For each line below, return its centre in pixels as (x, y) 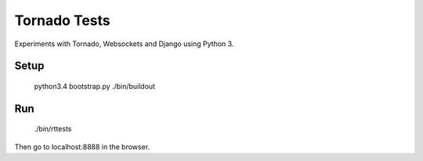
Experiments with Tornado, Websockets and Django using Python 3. (124, 44)
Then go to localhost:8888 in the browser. (82, 147)
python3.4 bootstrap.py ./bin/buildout (95, 86)
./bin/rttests (53, 129)
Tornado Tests (63, 20)
